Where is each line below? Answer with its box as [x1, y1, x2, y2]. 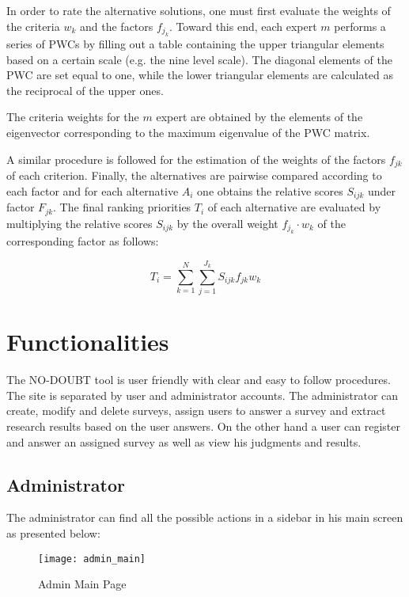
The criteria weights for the [6, 108, 139, 125]
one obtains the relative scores [197, 182, 343, 199]
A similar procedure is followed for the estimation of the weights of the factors [6, 150, 386, 167]
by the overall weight [176, 215, 278, 231]
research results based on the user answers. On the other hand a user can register [6, 417, 400, 434]
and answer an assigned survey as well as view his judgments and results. [6, 433, 362, 450]
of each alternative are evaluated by [207, 199, 381, 215]
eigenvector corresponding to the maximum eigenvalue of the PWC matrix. [6, 124, 370, 140]
